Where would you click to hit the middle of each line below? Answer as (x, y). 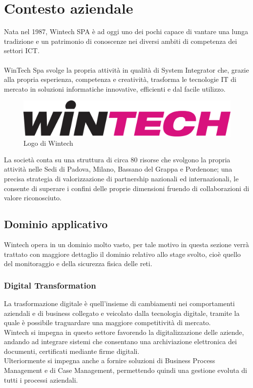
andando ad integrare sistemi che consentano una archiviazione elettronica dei (120, 341)
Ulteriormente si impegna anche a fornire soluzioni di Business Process (110, 360)
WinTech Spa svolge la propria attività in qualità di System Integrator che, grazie (126, 69)
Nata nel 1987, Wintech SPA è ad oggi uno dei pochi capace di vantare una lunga (126, 31)
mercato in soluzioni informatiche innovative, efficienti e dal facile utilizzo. (115, 88)
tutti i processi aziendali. (41, 379)
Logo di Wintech (48, 143)
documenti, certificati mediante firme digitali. (72, 351)
